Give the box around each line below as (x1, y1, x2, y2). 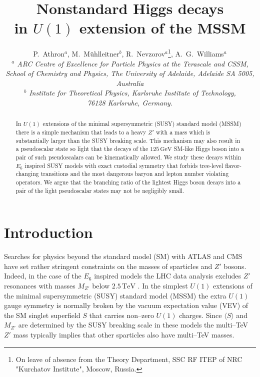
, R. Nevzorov (121, 48, 165, 58)
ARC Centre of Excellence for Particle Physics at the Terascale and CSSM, (17, 58, 248, 68)
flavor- (225, 161, 241, 169)
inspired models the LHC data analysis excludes (94, 270, 241, 281)
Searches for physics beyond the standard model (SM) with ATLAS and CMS (4, 251, 242, 261)
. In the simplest (137, 280, 188, 290)
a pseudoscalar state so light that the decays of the (15, 144, 148, 153)
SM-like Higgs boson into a (173, 144, 244, 153)
